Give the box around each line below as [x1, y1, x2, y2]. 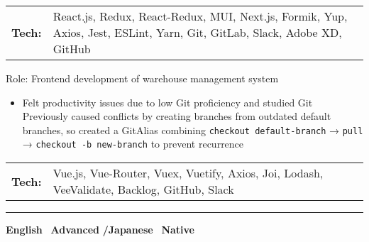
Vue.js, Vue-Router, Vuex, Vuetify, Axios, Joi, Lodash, [53, 165, 324, 182]
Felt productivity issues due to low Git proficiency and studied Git [22, 94, 313, 109]
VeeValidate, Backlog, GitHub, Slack [53, 181, 234, 198]
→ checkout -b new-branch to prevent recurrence [22, 136, 244, 151]
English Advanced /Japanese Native [6, 222, 194, 237]
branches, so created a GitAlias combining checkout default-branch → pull [22, 122, 363, 137]
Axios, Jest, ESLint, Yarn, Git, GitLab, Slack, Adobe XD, [53, 24, 342, 40]
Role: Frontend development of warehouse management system [6, 71, 279, 85]
